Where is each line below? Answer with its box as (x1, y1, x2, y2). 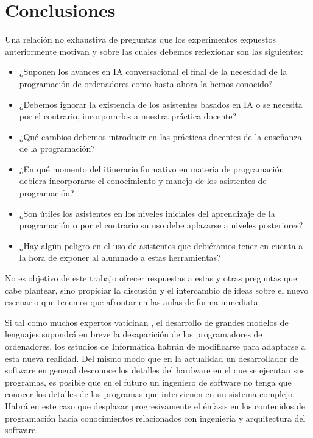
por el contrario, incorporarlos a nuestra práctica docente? (19, 110, 237, 122)
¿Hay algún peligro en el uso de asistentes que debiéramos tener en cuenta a (19, 239, 303, 252)
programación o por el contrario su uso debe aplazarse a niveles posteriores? (19, 219, 303, 231)
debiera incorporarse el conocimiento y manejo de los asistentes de (19, 174, 267, 187)
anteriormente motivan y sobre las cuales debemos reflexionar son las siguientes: (5, 44, 303, 57)
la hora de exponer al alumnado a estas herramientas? (19, 251, 221, 264)
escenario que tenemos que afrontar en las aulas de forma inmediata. (5, 295, 261, 308)
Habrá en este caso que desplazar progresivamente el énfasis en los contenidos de (5, 399, 306, 412)
